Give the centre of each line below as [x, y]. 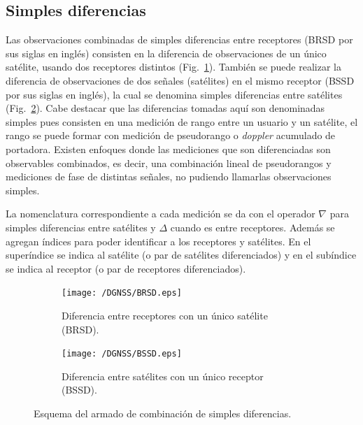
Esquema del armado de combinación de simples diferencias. [163, 413]
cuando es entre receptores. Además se [252, 227]
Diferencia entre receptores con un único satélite [165, 315]
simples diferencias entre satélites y [81, 227]
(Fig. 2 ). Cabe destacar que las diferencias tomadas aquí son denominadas [165, 108]
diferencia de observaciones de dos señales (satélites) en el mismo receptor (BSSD [180, 80]
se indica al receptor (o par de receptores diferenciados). [126, 268]
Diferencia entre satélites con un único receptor [163, 376]
